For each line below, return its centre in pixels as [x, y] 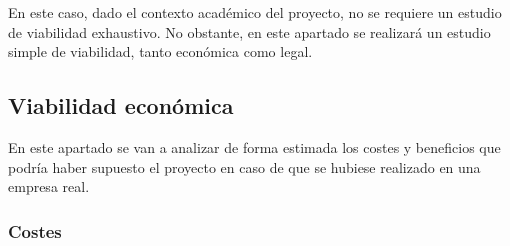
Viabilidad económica [121, 105]
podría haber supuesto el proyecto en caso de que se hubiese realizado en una [244, 166]
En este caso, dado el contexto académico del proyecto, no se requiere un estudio [255, 12]
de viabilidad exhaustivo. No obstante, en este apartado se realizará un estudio [249, 31]
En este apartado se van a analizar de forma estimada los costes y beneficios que [254, 146]
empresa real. [49, 186]
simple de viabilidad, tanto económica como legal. [160, 51]
